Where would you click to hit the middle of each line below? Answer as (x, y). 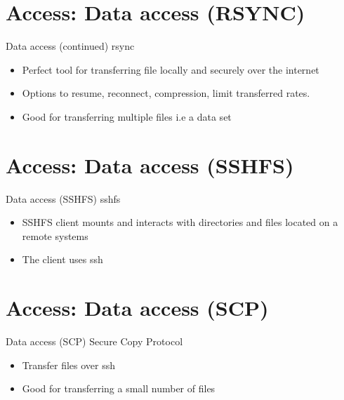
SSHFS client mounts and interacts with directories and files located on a (180, 222)
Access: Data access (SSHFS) (150, 165)
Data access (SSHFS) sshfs (63, 198)
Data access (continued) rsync (70, 46)
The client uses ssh (62, 259)
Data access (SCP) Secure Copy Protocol (94, 341)
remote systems (55, 235)
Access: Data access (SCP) (137, 308)
